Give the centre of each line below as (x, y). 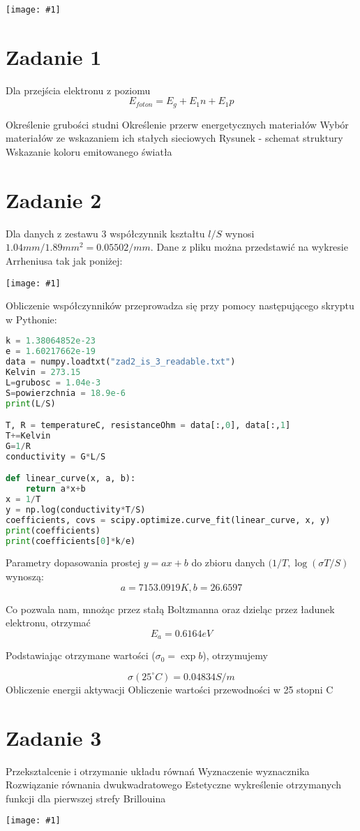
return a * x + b (55, 489)
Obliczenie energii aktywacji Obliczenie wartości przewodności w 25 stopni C (170, 689)
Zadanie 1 (54, 56)
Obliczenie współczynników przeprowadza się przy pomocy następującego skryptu (180, 306)
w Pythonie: (31, 319)
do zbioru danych (228, 562)
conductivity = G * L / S (56, 456)
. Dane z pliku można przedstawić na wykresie (249, 247)
